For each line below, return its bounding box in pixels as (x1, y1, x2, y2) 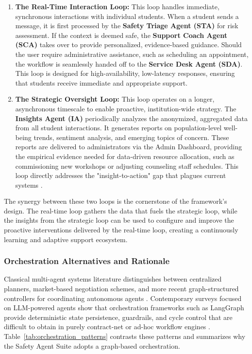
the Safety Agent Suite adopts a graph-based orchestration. (4, 340, 180, 351)
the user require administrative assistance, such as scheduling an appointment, (15, 49, 249, 59)
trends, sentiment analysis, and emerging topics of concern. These (34, 132, 229, 142)
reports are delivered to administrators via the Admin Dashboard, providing (15, 142, 242, 152)
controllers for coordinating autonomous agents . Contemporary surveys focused (4, 293, 242, 303)
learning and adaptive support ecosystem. (4, 234, 128, 244)
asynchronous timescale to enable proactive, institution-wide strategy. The (15, 103, 236, 113)
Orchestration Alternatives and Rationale (4, 255, 170, 267)
